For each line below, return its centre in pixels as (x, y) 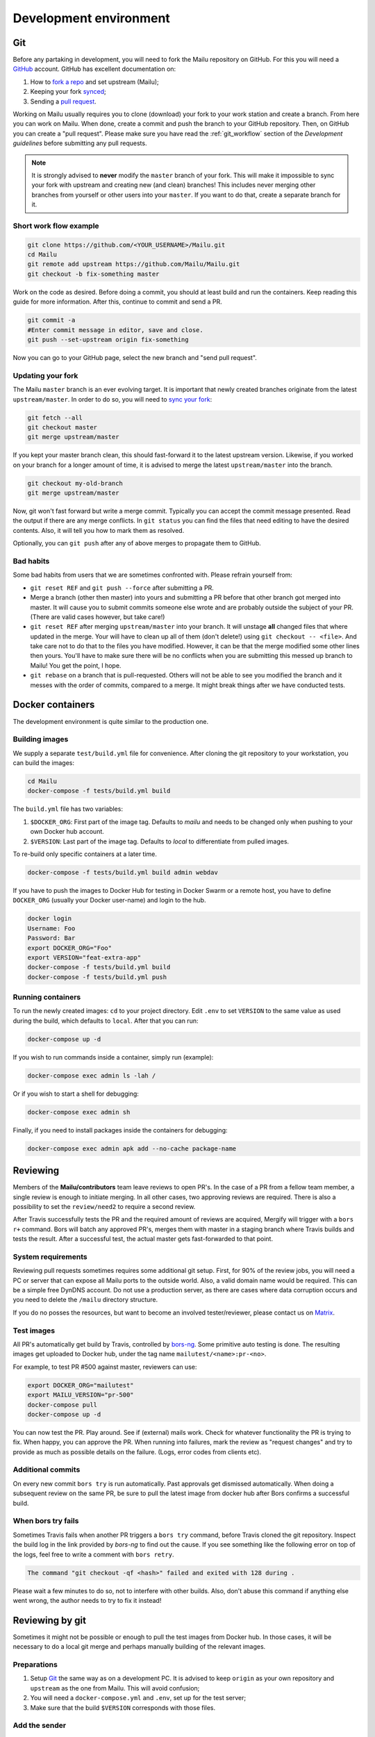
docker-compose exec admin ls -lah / (92, 1076)
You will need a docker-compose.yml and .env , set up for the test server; (138, 1698)
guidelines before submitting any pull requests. (80, 143)
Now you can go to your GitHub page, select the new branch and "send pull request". (135, 357)
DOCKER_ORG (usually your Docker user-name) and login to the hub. (109, 900)
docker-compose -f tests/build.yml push (97, 977)
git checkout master (62, 427)
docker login (50, 919)
